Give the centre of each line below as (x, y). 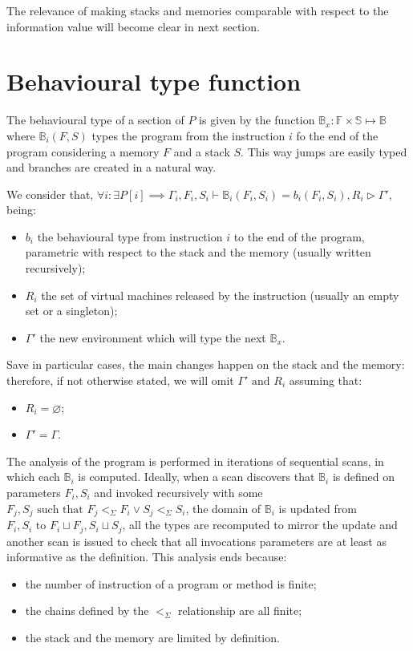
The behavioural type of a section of (95, 120)
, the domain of (223, 508)
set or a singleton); (71, 311)
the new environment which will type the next (153, 337)
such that (60, 509)
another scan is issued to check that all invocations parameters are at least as (196, 541)
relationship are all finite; (240, 611)
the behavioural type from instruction (130, 236)
